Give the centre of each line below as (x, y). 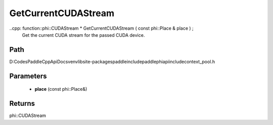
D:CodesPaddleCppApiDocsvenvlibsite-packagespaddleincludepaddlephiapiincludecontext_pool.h (112, 61)
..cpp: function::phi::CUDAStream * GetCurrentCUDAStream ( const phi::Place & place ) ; (102, 28)
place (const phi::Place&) (61, 89)
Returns (22, 104)
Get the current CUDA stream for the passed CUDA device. (83, 35)
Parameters (28, 76)
